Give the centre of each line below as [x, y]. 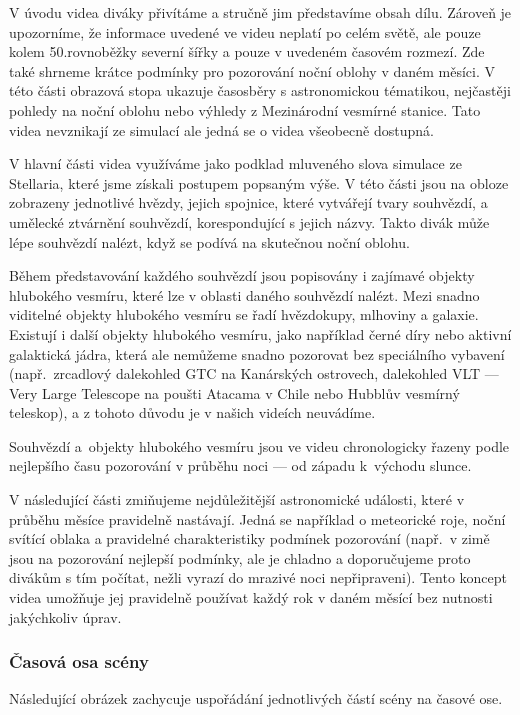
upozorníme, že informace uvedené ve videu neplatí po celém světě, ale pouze [245, 31]
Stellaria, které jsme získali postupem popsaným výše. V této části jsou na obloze [259, 182]
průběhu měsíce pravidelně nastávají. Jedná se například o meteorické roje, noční [257, 518]
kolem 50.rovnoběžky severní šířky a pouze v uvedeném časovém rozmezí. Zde [247, 51]
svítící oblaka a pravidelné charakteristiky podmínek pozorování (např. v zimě [249, 538]
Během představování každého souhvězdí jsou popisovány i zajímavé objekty [242, 275]
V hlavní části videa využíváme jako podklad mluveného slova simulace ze [235, 163]
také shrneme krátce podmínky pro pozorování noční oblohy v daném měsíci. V [252, 70]
